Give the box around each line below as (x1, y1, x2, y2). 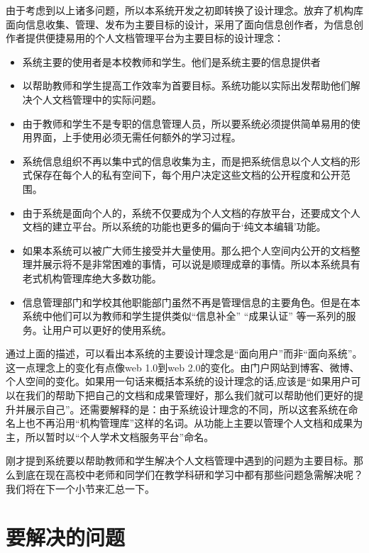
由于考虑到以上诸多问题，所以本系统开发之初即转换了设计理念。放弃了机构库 (6, 3, 363, 17)
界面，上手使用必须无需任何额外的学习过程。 (32, 130, 241, 145)
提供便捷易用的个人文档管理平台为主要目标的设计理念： (25, 30, 284, 45)
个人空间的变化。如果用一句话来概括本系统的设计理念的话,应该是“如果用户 (6, 374, 351, 389)
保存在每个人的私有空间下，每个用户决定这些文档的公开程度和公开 (32, 167, 341, 182)
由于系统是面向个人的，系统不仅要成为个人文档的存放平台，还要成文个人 (22, 205, 360, 220)
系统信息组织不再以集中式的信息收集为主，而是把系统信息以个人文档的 (22, 153, 351, 168)
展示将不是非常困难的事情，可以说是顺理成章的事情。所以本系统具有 (42, 257, 360, 272)
